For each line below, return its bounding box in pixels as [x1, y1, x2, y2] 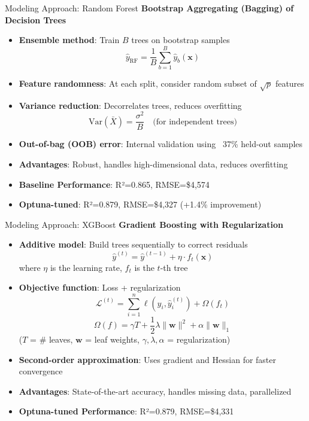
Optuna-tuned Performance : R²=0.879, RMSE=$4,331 [19, 405, 234, 417]
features [275, 77, 304, 89]
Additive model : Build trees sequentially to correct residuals [19, 238, 248, 251]
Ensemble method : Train [19, 33, 120, 46]
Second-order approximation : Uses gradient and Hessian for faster [19, 353, 277, 365]
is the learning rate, [50, 261, 122, 273]
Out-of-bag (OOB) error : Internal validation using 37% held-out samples [19, 138, 303, 150]
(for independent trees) [153, 117, 237, 126]
